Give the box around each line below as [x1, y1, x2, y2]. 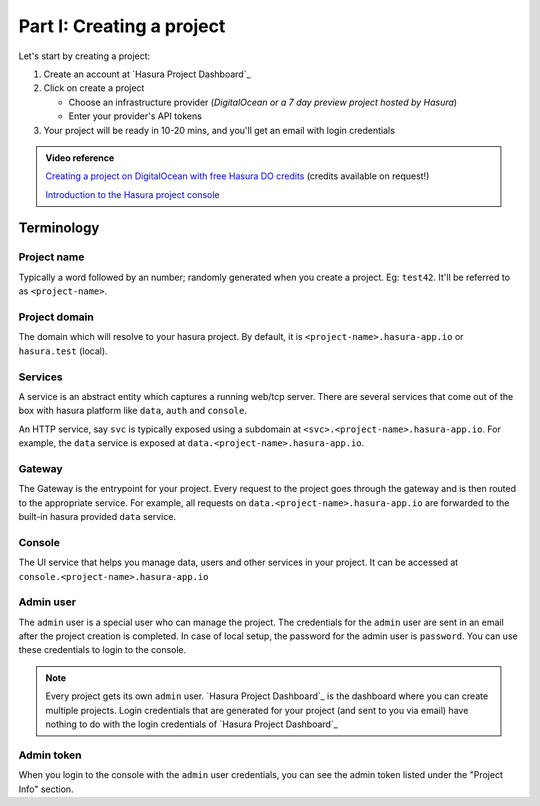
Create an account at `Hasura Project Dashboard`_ [43, 68, 251, 80]
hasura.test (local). [18, 345, 109, 357]
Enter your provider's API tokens [68, 110, 202, 122]
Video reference [45, 151, 115, 164]
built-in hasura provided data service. [18, 510, 177, 522]
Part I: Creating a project [18, 15, 226, 37]
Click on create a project [43, 82, 145, 94]
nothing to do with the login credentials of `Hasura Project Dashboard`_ [45, 718, 339, 730]
